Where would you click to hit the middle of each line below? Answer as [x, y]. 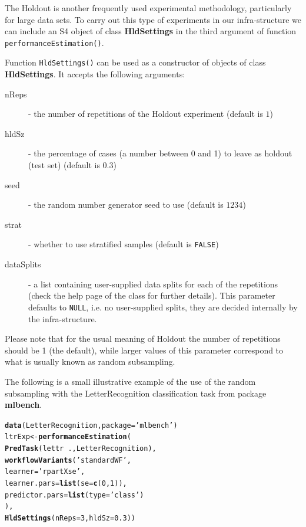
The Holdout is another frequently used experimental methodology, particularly [148, 8]
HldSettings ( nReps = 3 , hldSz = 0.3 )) [70, 518]
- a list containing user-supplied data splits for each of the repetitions [153, 284]
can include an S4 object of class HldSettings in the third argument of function [151, 31]
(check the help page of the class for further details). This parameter [152, 295]
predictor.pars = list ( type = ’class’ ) [74, 495]
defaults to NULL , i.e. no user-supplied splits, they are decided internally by [163, 307]
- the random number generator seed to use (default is [126, 204]
